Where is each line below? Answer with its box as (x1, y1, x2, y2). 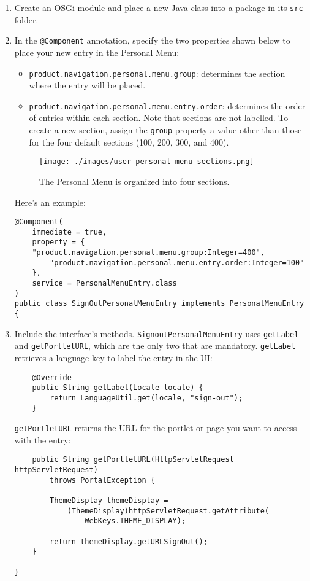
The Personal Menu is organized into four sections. (39, 174, 230, 187)
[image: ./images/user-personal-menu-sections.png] (39, 157, 254, 166)
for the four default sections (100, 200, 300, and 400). (29, 135, 229, 148)
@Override (32, 373, 72, 382)
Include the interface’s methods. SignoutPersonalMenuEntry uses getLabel (14, 327, 299, 340)
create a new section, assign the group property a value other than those (29, 123, 302, 136)
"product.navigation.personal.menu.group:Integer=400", (32, 248, 265, 257)
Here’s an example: (14, 195, 86, 208)
